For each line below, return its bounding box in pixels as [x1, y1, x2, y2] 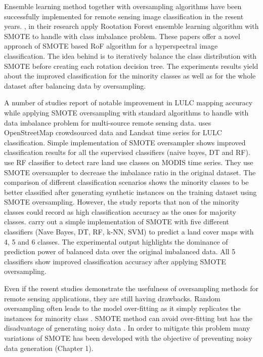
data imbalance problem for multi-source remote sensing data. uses [4, 117, 211, 128]
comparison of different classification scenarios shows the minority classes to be [4, 177, 249, 187]
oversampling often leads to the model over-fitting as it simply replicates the [4, 303, 241, 313]
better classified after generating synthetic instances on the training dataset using [4, 186, 257, 197]
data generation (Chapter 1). [4, 342, 94, 353]
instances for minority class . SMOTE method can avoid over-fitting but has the [4, 312, 253, 323]
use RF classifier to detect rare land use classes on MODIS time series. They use [4, 156, 253, 167]
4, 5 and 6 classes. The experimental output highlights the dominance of [4, 236, 228, 247]
